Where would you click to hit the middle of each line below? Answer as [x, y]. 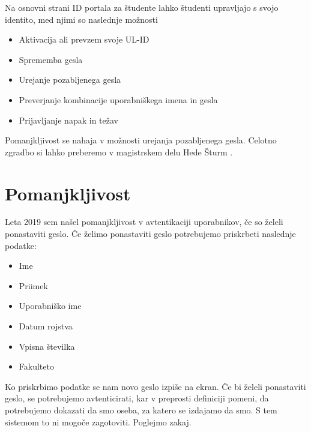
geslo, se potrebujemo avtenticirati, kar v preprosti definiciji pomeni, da [137, 398]
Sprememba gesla [51, 59]
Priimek [33, 285]
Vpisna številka [47, 346]
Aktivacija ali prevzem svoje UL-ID [84, 39]
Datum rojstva [46, 326]
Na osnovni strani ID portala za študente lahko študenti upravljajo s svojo [142, 7]
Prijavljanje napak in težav [68, 120]
